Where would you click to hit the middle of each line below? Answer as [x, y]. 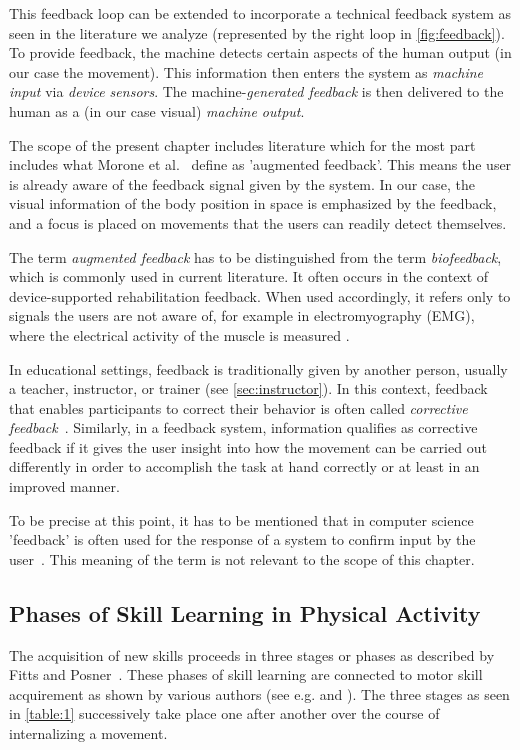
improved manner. [64, 486]
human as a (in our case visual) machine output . [157, 110]
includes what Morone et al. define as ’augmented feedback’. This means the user [260, 164]
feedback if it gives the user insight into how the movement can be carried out [248, 446]
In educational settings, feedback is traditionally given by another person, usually [258, 368]
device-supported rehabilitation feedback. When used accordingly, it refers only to [260, 295]
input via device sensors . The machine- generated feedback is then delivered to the [256, 91]
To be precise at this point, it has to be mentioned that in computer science [241, 519]
